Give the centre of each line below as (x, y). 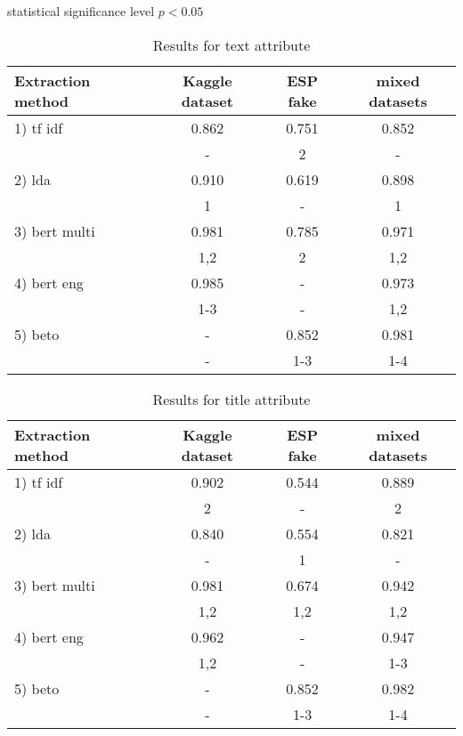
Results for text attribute (231, 44)
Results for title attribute (231, 399)
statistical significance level (81, 11)
